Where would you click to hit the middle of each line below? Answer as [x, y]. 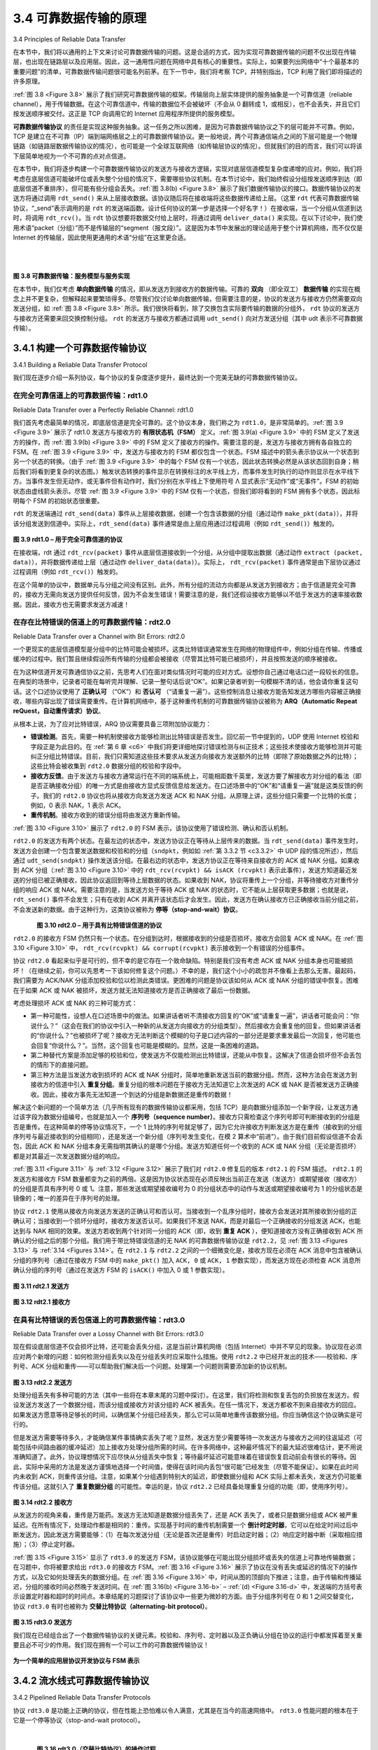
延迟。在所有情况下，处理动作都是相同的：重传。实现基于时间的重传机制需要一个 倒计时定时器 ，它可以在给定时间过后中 [185, 1525]
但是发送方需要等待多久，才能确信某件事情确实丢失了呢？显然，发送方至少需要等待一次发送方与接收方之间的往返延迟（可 [188, 1437]
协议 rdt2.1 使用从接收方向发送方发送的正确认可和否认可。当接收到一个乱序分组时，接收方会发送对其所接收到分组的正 [185, 1211]
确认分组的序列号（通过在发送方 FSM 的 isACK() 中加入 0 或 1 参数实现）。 [121, 1270]
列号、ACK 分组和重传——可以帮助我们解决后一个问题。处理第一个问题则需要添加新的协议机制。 [152, 1366]
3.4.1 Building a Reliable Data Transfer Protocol [80, 365]
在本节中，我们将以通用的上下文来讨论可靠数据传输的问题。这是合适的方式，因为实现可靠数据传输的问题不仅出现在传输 [184, 52]
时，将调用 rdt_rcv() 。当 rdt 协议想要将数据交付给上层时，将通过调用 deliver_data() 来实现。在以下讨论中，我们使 [188, 218]
